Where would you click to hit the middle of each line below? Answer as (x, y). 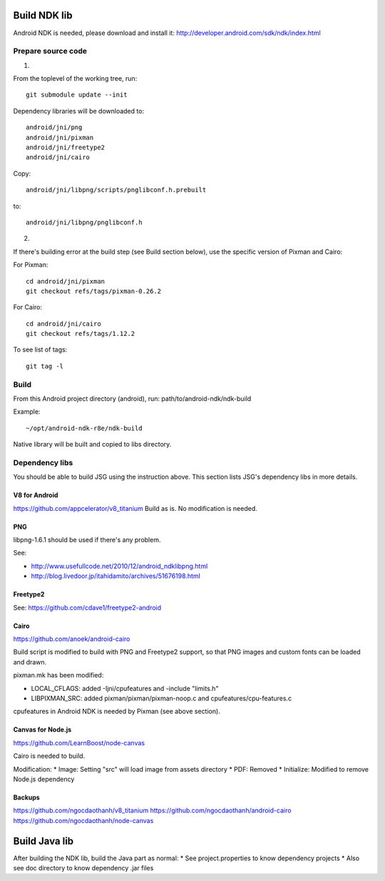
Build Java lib (43, 841)
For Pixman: (31, 265)
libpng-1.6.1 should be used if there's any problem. (87, 540)
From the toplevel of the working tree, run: (75, 79)
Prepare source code (50, 51)
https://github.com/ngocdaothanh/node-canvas (83, 820)
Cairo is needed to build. (49, 756)
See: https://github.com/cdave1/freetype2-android (87, 607)
